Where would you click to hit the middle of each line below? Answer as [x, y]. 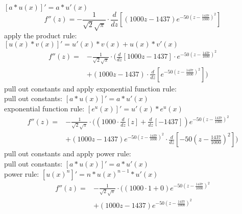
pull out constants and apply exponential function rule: [90, 88]
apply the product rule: [41, 35]
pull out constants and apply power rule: [68, 153]
